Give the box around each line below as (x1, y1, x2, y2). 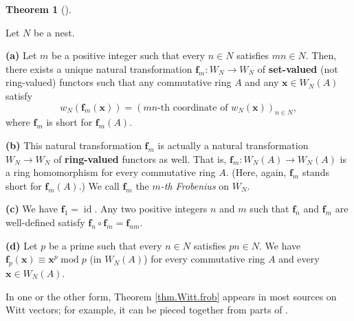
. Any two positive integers (94, 201, 208, 216)
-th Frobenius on (160, 178, 230, 192)
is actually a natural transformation (157, 137, 309, 152)
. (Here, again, (225, 165, 287, 179)
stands (302, 165, 329, 179)
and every (278, 252, 320, 266)
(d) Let (5, 238, 38, 252)
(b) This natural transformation (5, 137, 142, 152)
